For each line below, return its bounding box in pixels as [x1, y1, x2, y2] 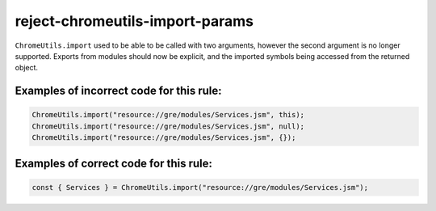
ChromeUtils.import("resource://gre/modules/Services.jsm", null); [31, 121, 305, 131]
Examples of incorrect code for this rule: [15, 84, 222, 98]
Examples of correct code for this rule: [15, 156, 213, 170]
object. [15, 63, 39, 73]
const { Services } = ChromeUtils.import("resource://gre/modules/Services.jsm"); [31, 183, 369, 192]
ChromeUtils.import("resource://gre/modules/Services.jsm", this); [31, 110, 305, 120]
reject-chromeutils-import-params [15, 12, 254, 30]
